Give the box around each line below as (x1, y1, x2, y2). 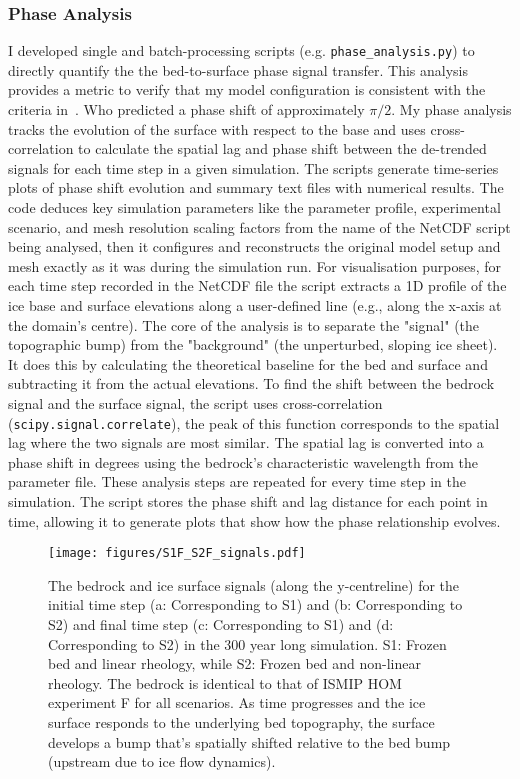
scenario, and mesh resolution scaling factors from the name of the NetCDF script (8, 216, 511, 237)
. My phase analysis (391, 99, 512, 120)
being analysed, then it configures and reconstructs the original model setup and (8, 236, 501, 257)
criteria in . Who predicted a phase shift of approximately (8, 99, 365, 120)
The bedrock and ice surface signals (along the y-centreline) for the (48, 574, 460, 595)
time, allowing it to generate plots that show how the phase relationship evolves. (8, 510, 501, 531)
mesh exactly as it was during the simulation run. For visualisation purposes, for (8, 255, 501, 276)
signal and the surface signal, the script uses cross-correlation (8, 392, 383, 413)
